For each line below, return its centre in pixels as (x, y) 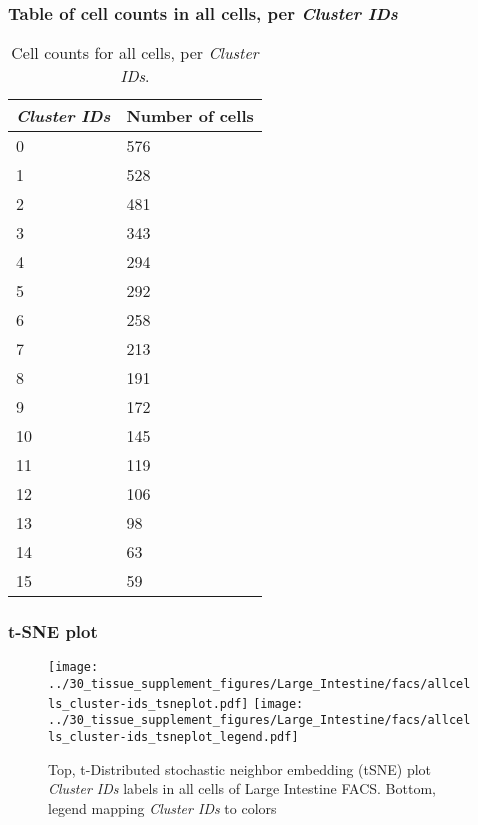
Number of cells (190, 116)
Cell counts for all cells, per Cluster (135, 53)
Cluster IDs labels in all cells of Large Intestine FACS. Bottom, (242, 788)
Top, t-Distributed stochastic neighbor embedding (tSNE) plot (240, 768)
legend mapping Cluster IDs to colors (162, 807)
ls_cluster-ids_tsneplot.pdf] (148, 703)
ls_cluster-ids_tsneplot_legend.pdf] (173, 737)
